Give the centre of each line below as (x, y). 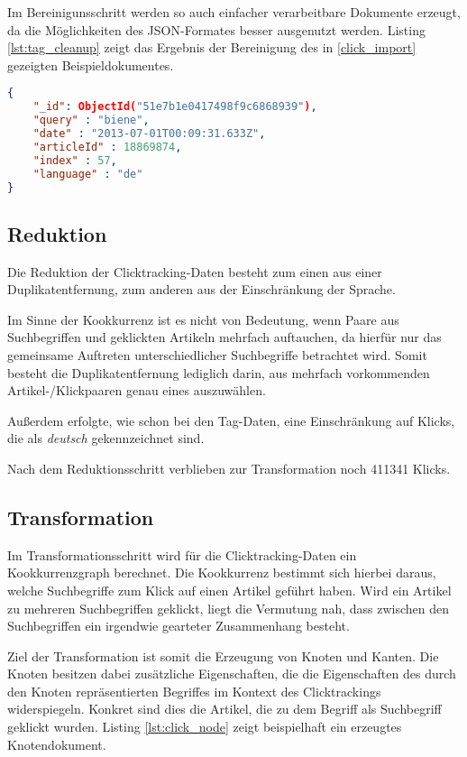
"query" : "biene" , (91, 120)
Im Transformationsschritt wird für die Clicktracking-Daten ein (182, 554)
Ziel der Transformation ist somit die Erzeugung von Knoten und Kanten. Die (223, 655)
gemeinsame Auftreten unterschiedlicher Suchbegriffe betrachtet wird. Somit (217, 354)
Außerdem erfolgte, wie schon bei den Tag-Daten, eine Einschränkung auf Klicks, (231, 420)
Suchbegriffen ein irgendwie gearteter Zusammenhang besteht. (179, 626)
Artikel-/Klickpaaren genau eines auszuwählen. (137, 390)
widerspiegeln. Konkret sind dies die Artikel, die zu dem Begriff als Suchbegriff (224, 709)
